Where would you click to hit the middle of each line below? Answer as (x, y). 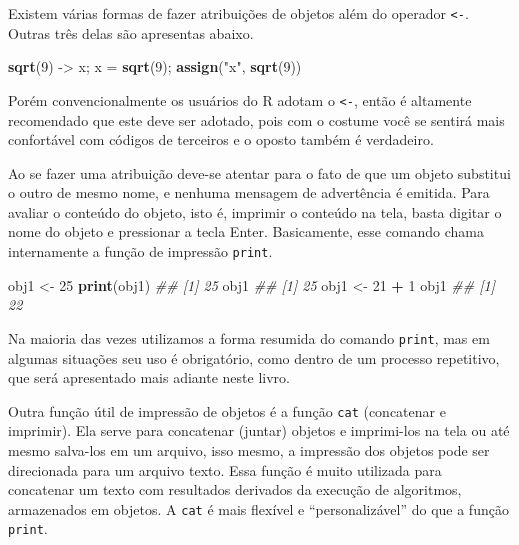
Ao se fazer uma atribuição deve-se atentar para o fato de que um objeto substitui (259, 172)
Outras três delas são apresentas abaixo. (131, 32)
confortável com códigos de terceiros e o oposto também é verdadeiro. (221, 139)
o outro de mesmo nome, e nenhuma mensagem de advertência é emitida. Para (249, 192)
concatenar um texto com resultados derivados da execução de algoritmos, (235, 489)
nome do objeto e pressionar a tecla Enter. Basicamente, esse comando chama (246, 231)
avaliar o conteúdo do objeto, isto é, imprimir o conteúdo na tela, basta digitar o (255, 211)
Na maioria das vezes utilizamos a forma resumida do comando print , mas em (249, 337)
